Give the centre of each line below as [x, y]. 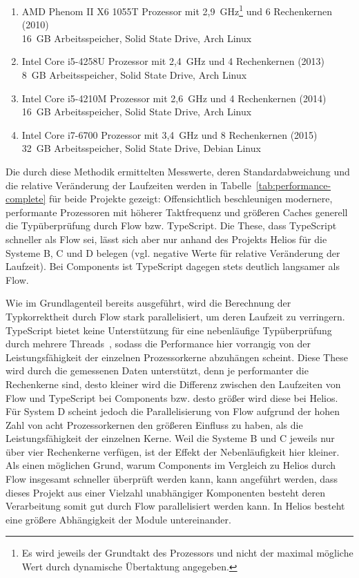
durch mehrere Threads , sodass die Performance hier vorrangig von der [158, 344]
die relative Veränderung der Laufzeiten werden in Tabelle [128, 185]
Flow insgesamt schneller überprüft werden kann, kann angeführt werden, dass [172, 479]
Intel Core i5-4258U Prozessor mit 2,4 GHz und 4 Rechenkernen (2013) [173, 61]
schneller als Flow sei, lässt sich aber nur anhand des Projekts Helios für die [166, 239]
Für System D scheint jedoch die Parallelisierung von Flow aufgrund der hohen [173, 411]
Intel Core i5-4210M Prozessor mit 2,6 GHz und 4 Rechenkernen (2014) [174, 98]
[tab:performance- [293, 185]
